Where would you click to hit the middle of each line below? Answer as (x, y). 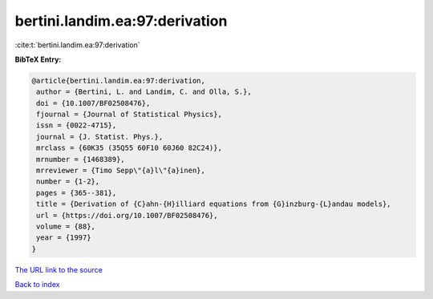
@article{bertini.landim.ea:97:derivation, (119, 81)
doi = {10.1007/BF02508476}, (93, 103)
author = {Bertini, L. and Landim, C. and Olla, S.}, (144, 92)
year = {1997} (64, 238)
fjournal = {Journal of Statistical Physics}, (129, 115)
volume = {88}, (66, 226)
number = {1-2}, (68, 182)
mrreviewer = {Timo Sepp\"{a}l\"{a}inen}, (121, 171)
